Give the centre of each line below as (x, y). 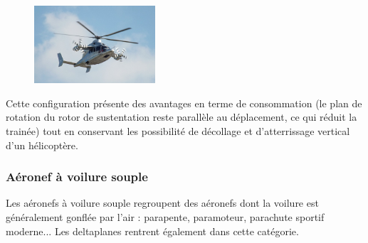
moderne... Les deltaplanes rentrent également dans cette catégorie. (152, 231)
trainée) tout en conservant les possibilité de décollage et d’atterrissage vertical (178, 131)
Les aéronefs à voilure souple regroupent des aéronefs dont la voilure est (162, 203)
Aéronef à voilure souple (77, 177)
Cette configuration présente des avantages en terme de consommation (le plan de (184, 103)
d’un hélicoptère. (42, 145)
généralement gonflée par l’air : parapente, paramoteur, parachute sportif (165, 217)
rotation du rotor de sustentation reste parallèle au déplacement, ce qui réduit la (182, 117)
